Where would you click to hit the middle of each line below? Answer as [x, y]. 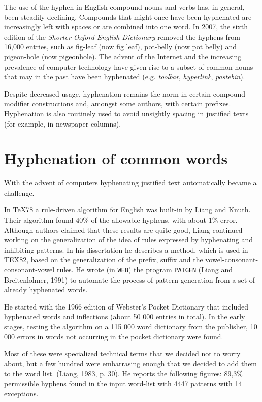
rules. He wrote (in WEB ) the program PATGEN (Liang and [144, 269]
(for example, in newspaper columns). [63, 123]
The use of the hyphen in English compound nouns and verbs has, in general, [124, 7]
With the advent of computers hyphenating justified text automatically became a [130, 183]
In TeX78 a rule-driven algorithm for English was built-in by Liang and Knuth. [127, 210]
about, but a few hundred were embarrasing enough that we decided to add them [131, 363]
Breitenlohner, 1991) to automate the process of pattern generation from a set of [130, 279]
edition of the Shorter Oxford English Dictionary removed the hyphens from [122, 36]
